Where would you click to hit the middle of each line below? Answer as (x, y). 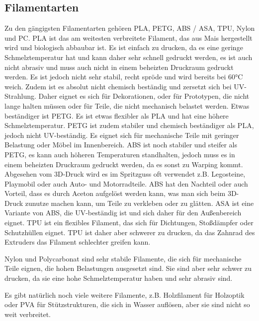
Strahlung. (20, 96)
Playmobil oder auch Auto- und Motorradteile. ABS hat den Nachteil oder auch (126, 183)
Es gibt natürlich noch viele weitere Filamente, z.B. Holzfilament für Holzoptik (125, 294)
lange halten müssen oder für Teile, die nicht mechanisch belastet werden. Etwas (127, 105)
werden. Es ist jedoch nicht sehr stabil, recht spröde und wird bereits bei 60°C (124, 77)
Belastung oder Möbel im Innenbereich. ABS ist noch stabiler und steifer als (121, 145)
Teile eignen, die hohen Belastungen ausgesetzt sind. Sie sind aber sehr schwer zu (128, 268)
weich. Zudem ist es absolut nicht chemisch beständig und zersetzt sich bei (118, 86)
